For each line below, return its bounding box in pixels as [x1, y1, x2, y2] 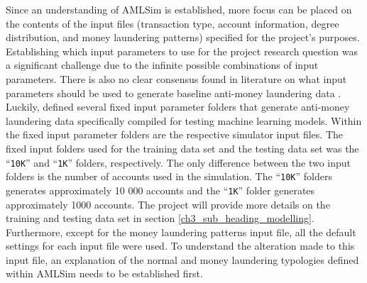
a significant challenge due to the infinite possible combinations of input [6, 57, 319, 72]
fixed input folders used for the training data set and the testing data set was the [6, 140, 359, 155]
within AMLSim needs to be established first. [6, 266, 203, 281]
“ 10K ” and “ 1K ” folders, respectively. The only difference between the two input [6, 155, 351, 170]
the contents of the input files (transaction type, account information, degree [6, 16, 339, 30]
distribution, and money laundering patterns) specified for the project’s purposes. [6, 30, 360, 45]
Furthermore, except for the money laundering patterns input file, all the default [6, 224, 356, 239]
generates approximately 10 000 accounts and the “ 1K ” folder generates [6, 182, 315, 197]
